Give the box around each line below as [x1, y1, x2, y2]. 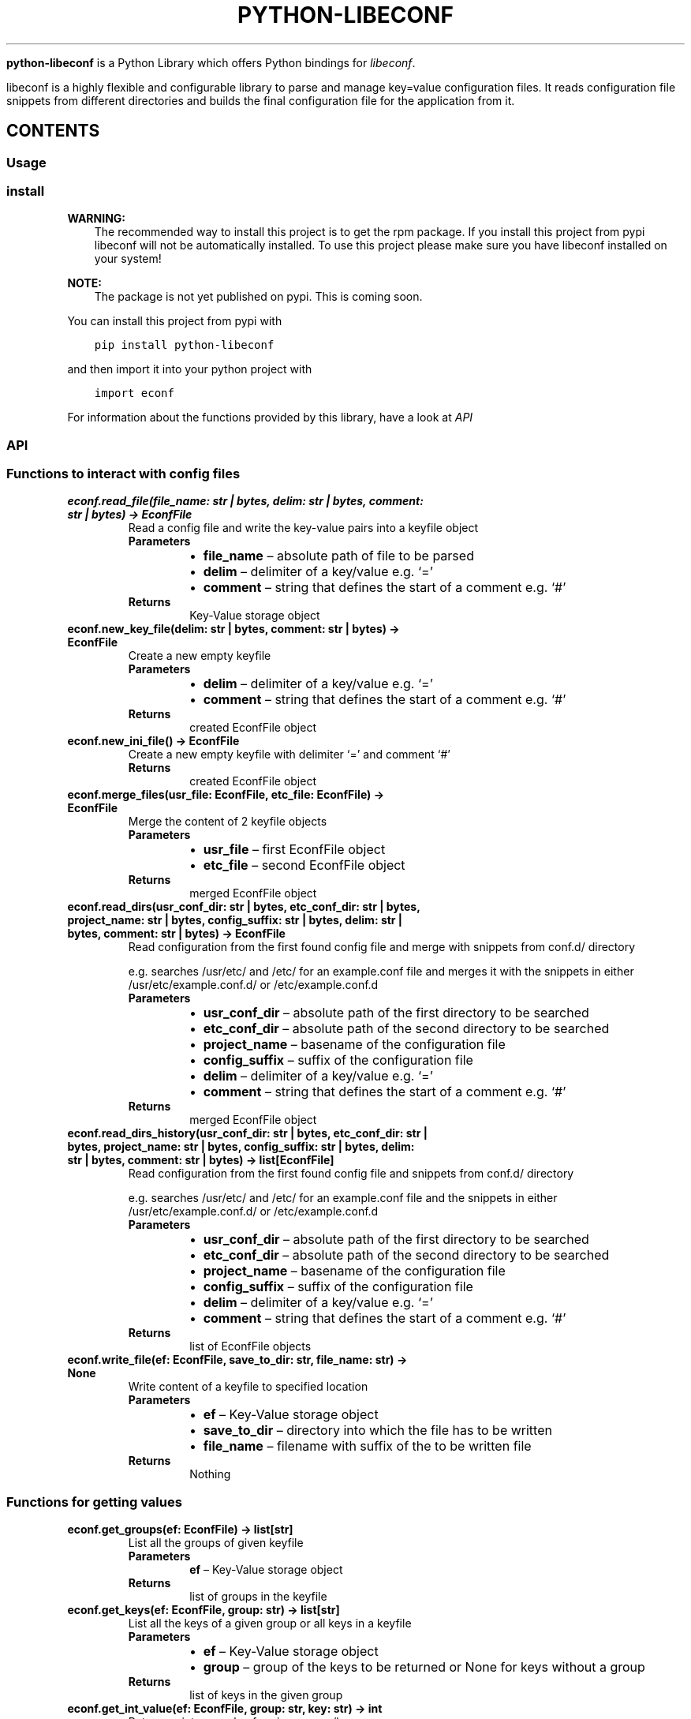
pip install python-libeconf [94, 339, 275, 352]
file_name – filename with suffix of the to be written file [203, 1438, 532, 1455]
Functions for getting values [6, 1493, 182, 1510]
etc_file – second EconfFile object [203, 857, 405, 874]
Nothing [189, 1467, 231, 1481]
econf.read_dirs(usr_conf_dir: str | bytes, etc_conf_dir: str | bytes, [67, 900, 420, 914]
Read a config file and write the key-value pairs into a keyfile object [128, 521, 479, 535]
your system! [94, 252, 162, 266]
